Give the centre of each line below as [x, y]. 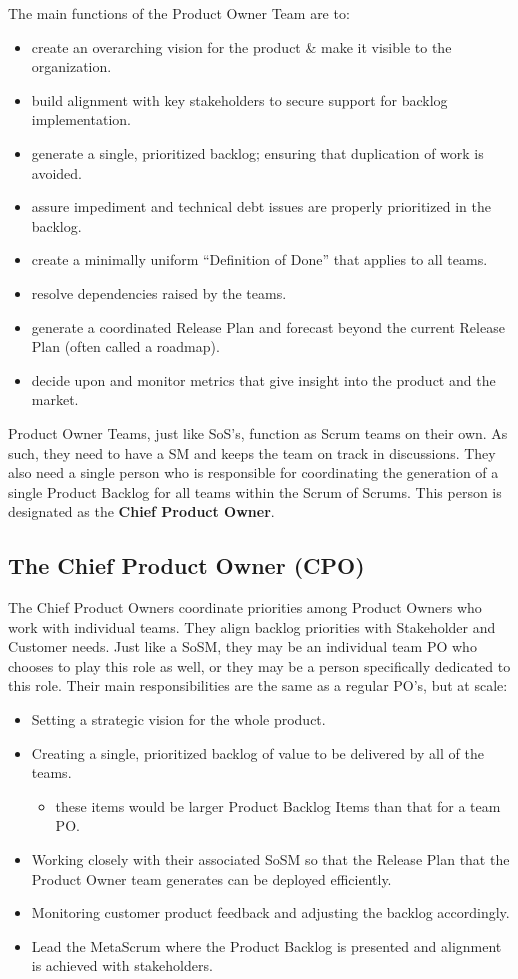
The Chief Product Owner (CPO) [186, 565]
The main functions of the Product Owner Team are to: [179, 13]
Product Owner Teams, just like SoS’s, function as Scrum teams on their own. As [258, 432]
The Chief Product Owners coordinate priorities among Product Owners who [245, 607]
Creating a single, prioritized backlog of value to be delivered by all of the [257, 752]
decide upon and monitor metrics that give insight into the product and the [263, 379]
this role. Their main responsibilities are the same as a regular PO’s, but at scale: [258, 685]
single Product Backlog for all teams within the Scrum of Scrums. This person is [255, 491]
